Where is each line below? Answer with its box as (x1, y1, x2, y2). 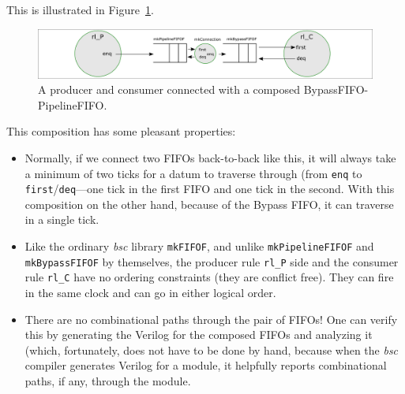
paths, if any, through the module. (24, 372, 191, 388)
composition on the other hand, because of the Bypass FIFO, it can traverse (24, 195, 394, 212)
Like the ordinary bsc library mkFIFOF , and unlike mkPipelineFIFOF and (24, 238, 374, 254)
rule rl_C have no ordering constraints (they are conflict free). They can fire (24, 269, 394, 285)
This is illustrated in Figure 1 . (6, 2, 154, 17)
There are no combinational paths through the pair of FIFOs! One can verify (24, 310, 398, 327)
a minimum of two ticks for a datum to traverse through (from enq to (24, 165, 362, 181)
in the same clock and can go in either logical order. (24, 284, 276, 300)
